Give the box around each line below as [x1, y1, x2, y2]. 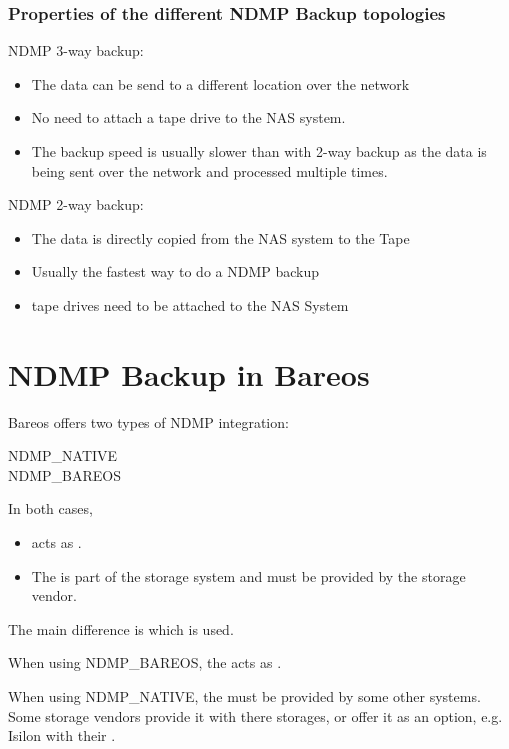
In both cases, [8, 498, 93, 519]
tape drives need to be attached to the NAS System [31, 294, 349, 315]
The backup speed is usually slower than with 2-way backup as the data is [31, 141, 487, 161]
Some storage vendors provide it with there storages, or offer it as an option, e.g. [8, 705, 503, 726]
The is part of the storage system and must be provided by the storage [31, 565, 466, 586]
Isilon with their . [8, 725, 116, 746]
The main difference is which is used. [8, 618, 234, 639]
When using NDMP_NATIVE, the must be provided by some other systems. [8, 686, 481, 707]
